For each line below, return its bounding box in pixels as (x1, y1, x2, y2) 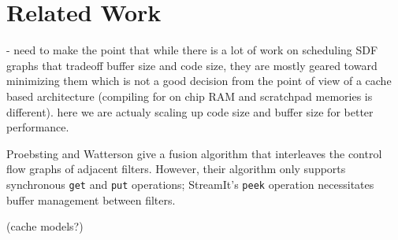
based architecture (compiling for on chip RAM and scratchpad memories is (6, 87, 373, 104)
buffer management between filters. (6, 191, 176, 208)
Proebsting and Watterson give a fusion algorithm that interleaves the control (6, 145, 382, 161)
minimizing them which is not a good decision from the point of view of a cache (6, 72, 392, 89)
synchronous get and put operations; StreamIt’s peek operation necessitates (6, 175, 374, 192)
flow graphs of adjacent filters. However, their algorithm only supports (6, 161, 346, 177)
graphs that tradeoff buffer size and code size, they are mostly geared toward (6, 57, 378, 73)
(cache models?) (6, 218, 84, 234)
